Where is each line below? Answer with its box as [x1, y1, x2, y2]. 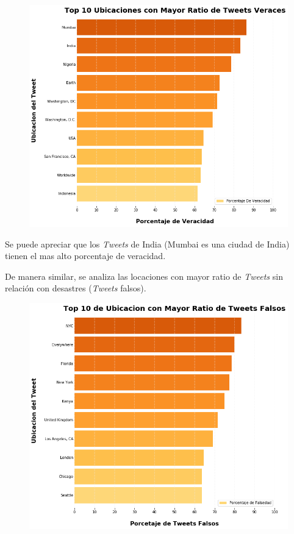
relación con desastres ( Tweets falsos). [5, 282, 146, 294]
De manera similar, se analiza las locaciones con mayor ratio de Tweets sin [5, 269, 283, 282]
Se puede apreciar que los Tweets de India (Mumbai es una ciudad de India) [5, 237, 290, 250]
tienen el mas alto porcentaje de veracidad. [5, 249, 166, 262]
